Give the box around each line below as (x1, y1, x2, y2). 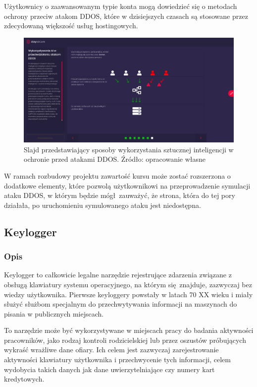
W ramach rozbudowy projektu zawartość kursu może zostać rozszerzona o (4, 170, 231, 181)
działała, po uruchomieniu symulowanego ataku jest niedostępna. (4, 199, 201, 210)
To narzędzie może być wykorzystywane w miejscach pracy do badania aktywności (4, 325, 254, 335)
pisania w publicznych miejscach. (4, 308, 104, 319)
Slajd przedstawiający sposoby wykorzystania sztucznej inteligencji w (24, 144, 234, 154)
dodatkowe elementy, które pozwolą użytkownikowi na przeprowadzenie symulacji (4, 180, 251, 191)
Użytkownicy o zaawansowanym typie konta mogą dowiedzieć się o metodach (4, 1, 237, 11)
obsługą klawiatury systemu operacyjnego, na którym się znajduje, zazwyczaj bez (4, 279, 252, 289)
